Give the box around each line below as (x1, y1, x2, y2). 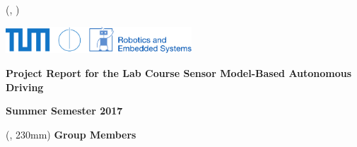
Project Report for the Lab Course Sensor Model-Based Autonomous (6, 65, 352, 80)
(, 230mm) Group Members (6, 127, 136, 141)
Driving (6, 79, 44, 94)
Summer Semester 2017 (6, 103, 123, 118)
